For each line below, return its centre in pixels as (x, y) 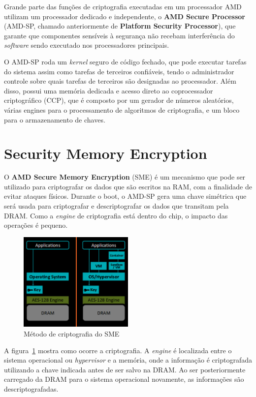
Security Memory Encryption (106, 153)
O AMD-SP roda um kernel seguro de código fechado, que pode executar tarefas (125, 61)
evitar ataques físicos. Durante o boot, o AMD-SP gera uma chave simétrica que (125, 196)
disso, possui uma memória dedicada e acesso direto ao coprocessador (109, 90)
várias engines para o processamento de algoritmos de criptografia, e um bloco (122, 109)
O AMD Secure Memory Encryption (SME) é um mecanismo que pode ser (125, 177)
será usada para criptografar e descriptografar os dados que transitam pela (116, 206)
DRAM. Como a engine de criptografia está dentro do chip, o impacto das (116, 215)
